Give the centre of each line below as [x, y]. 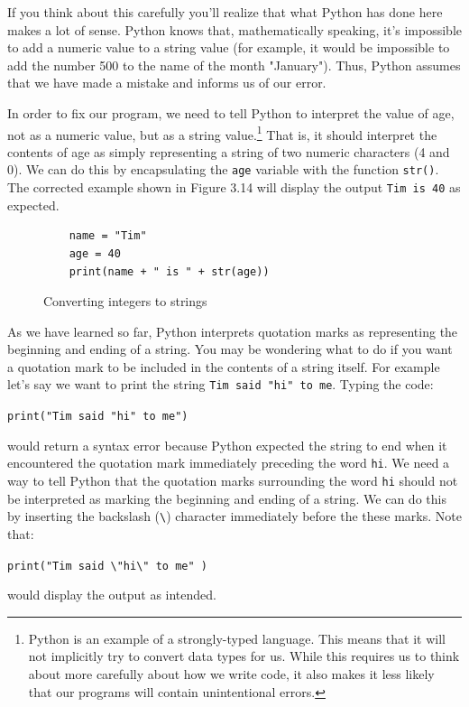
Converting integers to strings [125, 301]
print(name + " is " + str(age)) [169, 271]
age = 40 [95, 253]
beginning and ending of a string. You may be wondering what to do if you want [230, 349]
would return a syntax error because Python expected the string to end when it [227, 445]
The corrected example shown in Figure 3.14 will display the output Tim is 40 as [234, 187]
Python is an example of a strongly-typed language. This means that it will [237, 638]
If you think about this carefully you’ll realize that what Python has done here [225, 12]
